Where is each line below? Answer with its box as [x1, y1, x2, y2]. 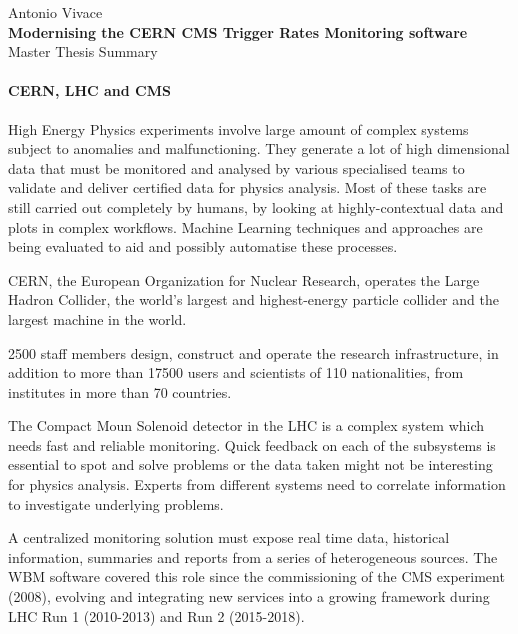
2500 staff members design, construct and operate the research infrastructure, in [8, 342, 499, 363]
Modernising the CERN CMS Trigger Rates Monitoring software [8, 21, 468, 42]
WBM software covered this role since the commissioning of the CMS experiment [8, 566, 505, 587]
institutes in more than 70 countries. [8, 381, 232, 402]
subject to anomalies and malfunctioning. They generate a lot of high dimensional [8, 138, 510, 159]
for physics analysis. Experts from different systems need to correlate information [8, 474, 506, 495]
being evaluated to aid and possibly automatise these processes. [8, 236, 398, 257]
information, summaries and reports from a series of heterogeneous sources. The [8, 546, 498, 567]
